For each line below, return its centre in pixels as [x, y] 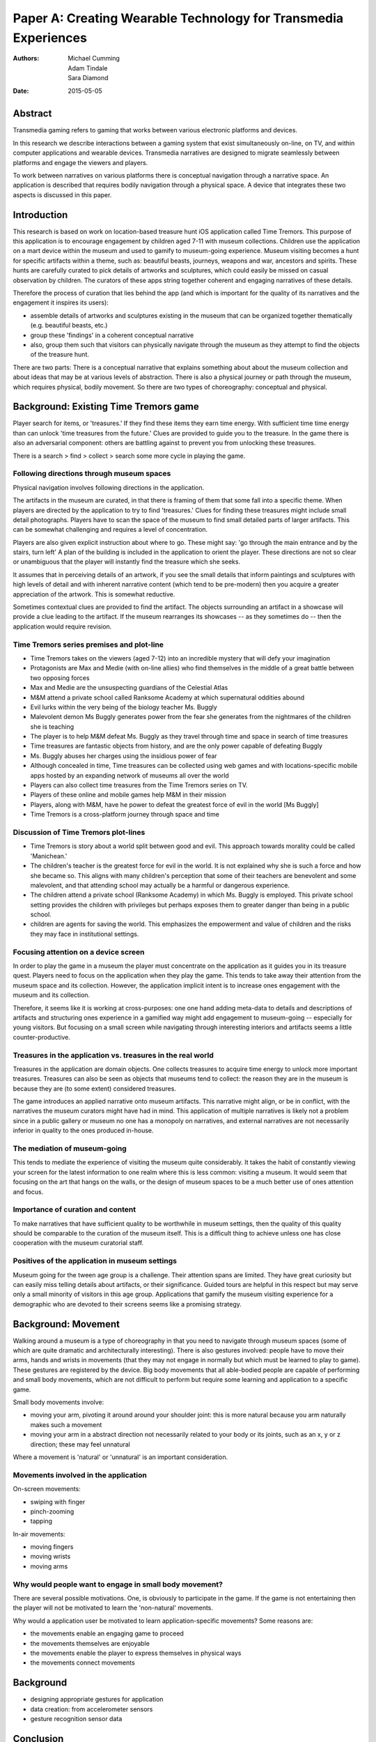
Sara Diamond [88, 78]
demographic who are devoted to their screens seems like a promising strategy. [127, 1304]
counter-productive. [42, 1037]
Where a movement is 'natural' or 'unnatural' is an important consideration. [120, 1457]
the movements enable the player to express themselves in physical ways [136, 1653]
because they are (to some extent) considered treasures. [95, 1088]
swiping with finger [58, 1502]
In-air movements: [39, 1534]
